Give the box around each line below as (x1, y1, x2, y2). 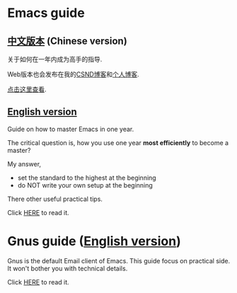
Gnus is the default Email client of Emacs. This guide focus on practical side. (7, 256, 231, 265)
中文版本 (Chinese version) (7, 35, 127, 47)
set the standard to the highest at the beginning (17, 173, 157, 182)
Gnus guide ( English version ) (7, 234, 182, 249)
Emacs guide (7, 5, 85, 21)
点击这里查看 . (7, 85, 47, 93)
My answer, (7, 159, 41, 168)
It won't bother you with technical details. (7, 264, 128, 272)
